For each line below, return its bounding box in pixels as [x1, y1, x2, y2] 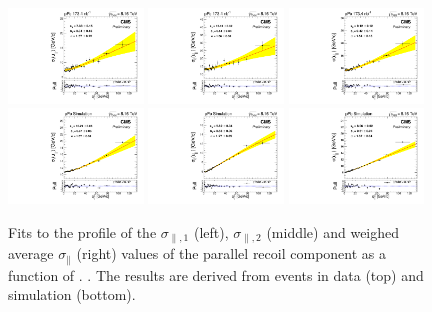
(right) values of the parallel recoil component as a [76, 243, 386, 264]
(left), [193, 221, 229, 242]
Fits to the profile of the [8, 221, 157, 242]
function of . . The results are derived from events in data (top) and [8, 264, 424, 285]
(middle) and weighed [266, 221, 400, 242]
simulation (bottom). [8, 284, 136, 305]
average [8, 243, 54, 264]
